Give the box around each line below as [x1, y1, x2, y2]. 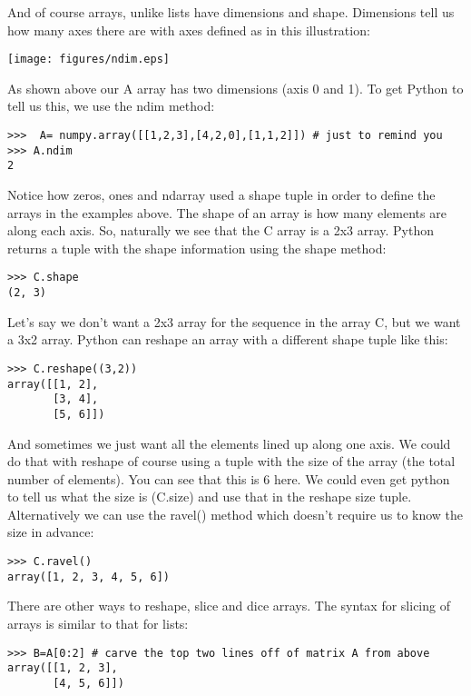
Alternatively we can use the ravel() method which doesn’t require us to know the [7, 504, 464, 523]
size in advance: [7, 522, 94, 542]
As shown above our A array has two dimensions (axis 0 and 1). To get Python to [7, 78, 464, 97]
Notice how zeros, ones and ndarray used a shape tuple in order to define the [7, 185, 436, 204]
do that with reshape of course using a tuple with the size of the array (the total [7, 452, 456, 471]
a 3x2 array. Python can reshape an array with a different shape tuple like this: [7, 330, 448, 349]
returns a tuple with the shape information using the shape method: [7, 238, 387, 257]
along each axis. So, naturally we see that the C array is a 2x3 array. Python [7, 221, 435, 240]
